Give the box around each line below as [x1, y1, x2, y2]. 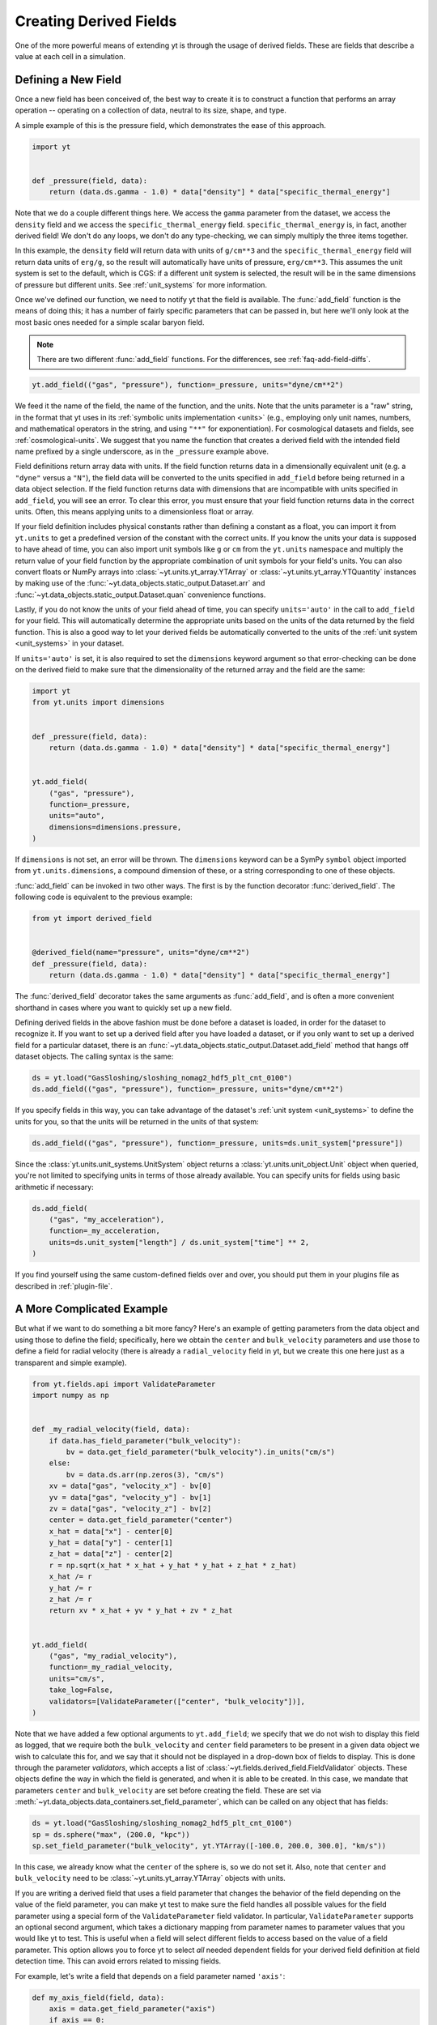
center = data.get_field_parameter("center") [49, 1516, 233, 1524]
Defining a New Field [15, 73, 121, 87]
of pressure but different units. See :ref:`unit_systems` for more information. [15, 279, 267, 289]
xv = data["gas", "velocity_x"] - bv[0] [49, 1481, 212, 1490]
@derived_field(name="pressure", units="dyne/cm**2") [32, 948, 250, 957]
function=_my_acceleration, [49, 1226, 161, 1235]
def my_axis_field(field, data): [32, 1993, 165, 2002]
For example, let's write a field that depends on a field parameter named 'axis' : [15, 1971, 286, 1980]
